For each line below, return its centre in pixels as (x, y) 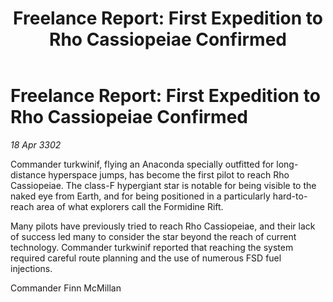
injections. (31, 268)
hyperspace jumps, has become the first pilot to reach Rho (169, 174)
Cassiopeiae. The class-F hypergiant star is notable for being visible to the (163, 185)
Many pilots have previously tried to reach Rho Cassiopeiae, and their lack (163, 226)
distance (28, 174)
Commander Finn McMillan (66, 288)
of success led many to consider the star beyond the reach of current (153, 236)
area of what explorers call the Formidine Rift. (130, 206)
